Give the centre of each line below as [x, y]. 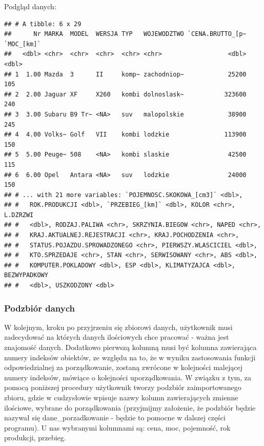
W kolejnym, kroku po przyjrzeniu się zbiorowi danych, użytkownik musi [118, 327]
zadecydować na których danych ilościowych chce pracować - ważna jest [117, 337]
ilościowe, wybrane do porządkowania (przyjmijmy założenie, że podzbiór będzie [130, 407]
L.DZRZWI [19, 215]
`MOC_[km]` [23, 44]
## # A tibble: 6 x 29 [43, 24]
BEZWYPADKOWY [26, 275]
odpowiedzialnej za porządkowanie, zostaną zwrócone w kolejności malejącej [123, 367]
